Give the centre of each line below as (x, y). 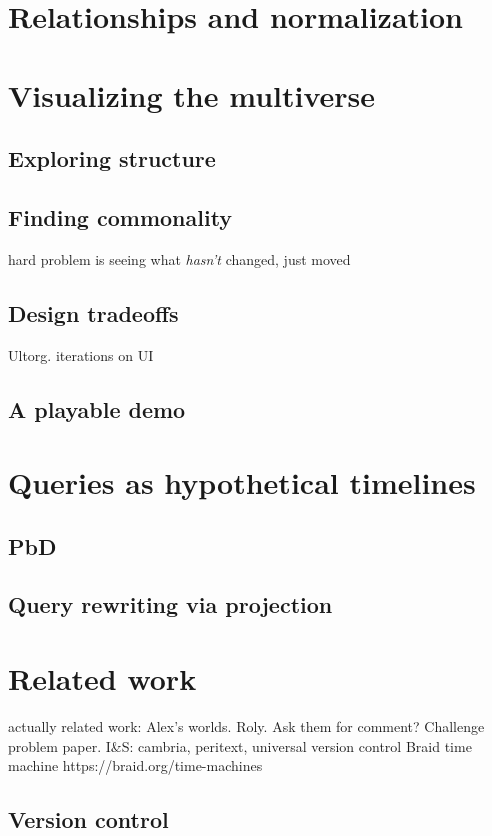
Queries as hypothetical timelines (242, 482)
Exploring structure (112, 158)
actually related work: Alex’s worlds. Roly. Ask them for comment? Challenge (246, 725)
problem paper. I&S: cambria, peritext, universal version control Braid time (240, 745)
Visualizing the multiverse (192, 94)
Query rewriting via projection (170, 604)
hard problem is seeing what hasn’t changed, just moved (179, 258)
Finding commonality (120, 216)
